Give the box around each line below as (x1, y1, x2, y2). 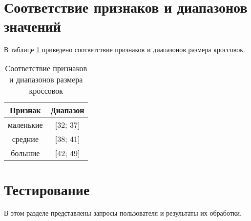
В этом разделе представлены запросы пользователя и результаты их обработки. (4, 208, 242, 218)
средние (12, 133, 39, 144)
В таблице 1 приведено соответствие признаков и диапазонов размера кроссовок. (4, 44, 245, 55)
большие (11, 147, 40, 159)
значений (4, 16, 61, 36)
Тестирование (4, 180, 90, 200)
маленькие (8, 119, 43, 130)
